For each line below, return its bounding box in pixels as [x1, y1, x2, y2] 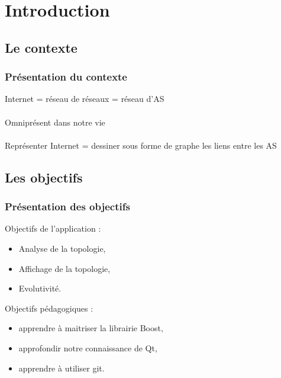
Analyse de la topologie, [18, 242, 106, 254]
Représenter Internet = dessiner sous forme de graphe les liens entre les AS [5, 139, 277, 151]
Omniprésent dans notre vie [5, 116, 105, 128]
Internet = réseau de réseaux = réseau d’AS [5, 92, 164, 105]
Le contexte [5, 38, 77, 56]
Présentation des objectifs [5, 199, 130, 214]
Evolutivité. [18, 282, 62, 294]
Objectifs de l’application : [5, 222, 101, 235]
